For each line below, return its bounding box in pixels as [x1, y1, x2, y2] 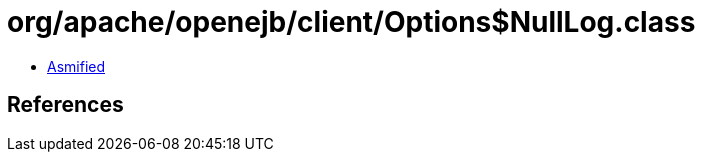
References [7, 92, 124, 118]
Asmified [47, 57, 106, 75]
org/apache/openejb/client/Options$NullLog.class [7, 5, 696, 39]
